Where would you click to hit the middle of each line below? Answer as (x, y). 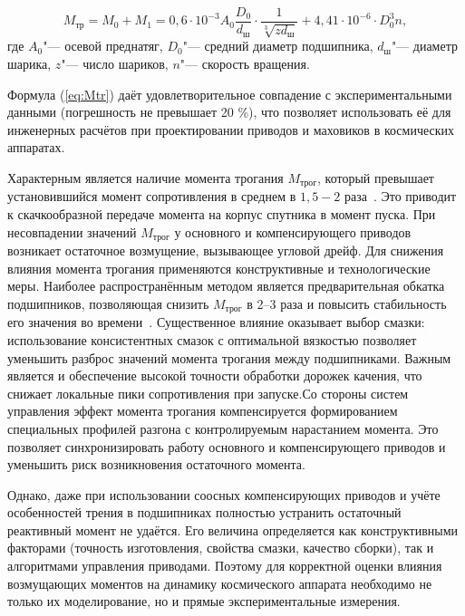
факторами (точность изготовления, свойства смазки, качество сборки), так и (221, 548)
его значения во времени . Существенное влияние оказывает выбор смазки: (216, 322)
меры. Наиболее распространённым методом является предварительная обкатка (226, 286)
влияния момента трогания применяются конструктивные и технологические (219, 268)
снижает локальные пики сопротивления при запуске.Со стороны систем (208, 393)
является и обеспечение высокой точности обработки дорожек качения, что (215, 375)
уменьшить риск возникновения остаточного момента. (156, 464)
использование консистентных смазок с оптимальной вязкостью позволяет (212, 339)
